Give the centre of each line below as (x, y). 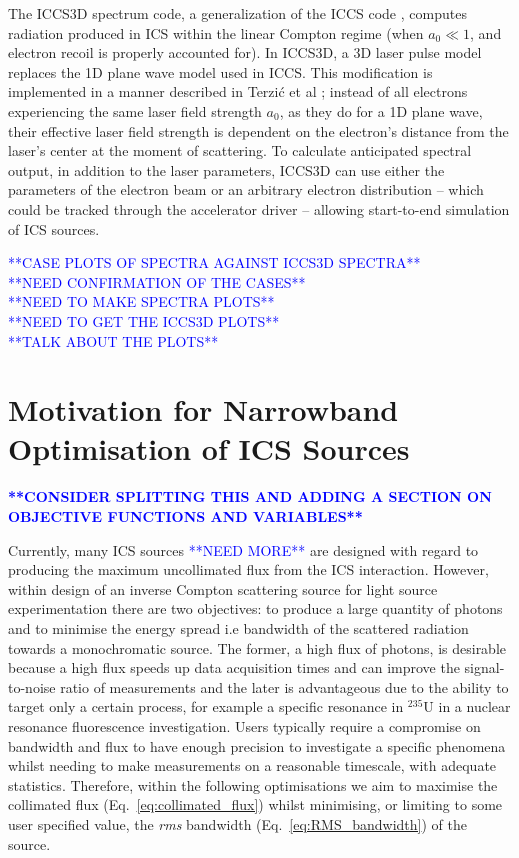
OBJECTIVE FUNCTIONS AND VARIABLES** (185, 516)
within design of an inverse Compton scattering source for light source (223, 588)
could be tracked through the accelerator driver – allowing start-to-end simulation (259, 208)
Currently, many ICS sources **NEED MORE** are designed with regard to (243, 549)
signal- (484, 667)
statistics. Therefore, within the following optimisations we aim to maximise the (253, 784)
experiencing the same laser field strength (135, 110)
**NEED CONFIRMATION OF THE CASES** (157, 281)
